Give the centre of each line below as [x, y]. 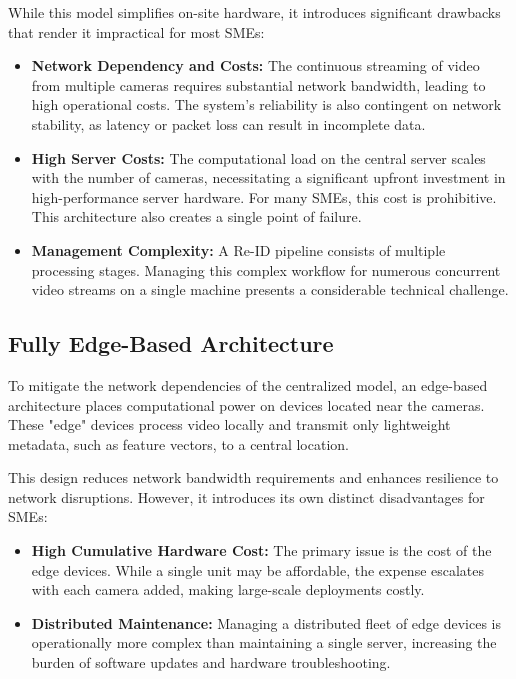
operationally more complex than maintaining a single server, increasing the [264, 642]
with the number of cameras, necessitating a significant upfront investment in [268, 177]
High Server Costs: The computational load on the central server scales [258, 157]
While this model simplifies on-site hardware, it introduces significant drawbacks [254, 12]
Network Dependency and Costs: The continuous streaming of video [255, 65]
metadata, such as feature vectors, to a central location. [178, 443]
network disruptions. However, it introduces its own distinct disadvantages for [246, 496]
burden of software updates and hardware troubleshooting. [211, 662]
